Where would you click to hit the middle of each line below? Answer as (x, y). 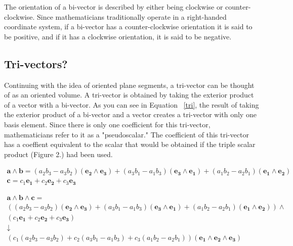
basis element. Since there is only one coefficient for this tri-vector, (107, 124)
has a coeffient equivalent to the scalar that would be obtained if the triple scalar (130, 144)
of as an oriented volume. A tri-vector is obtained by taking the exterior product (129, 95)
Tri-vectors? (36, 63)
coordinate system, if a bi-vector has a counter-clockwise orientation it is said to (128, 27)
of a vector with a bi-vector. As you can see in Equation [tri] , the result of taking (132, 104)
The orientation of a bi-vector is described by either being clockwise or (114, 7)
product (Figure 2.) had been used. (58, 154)
